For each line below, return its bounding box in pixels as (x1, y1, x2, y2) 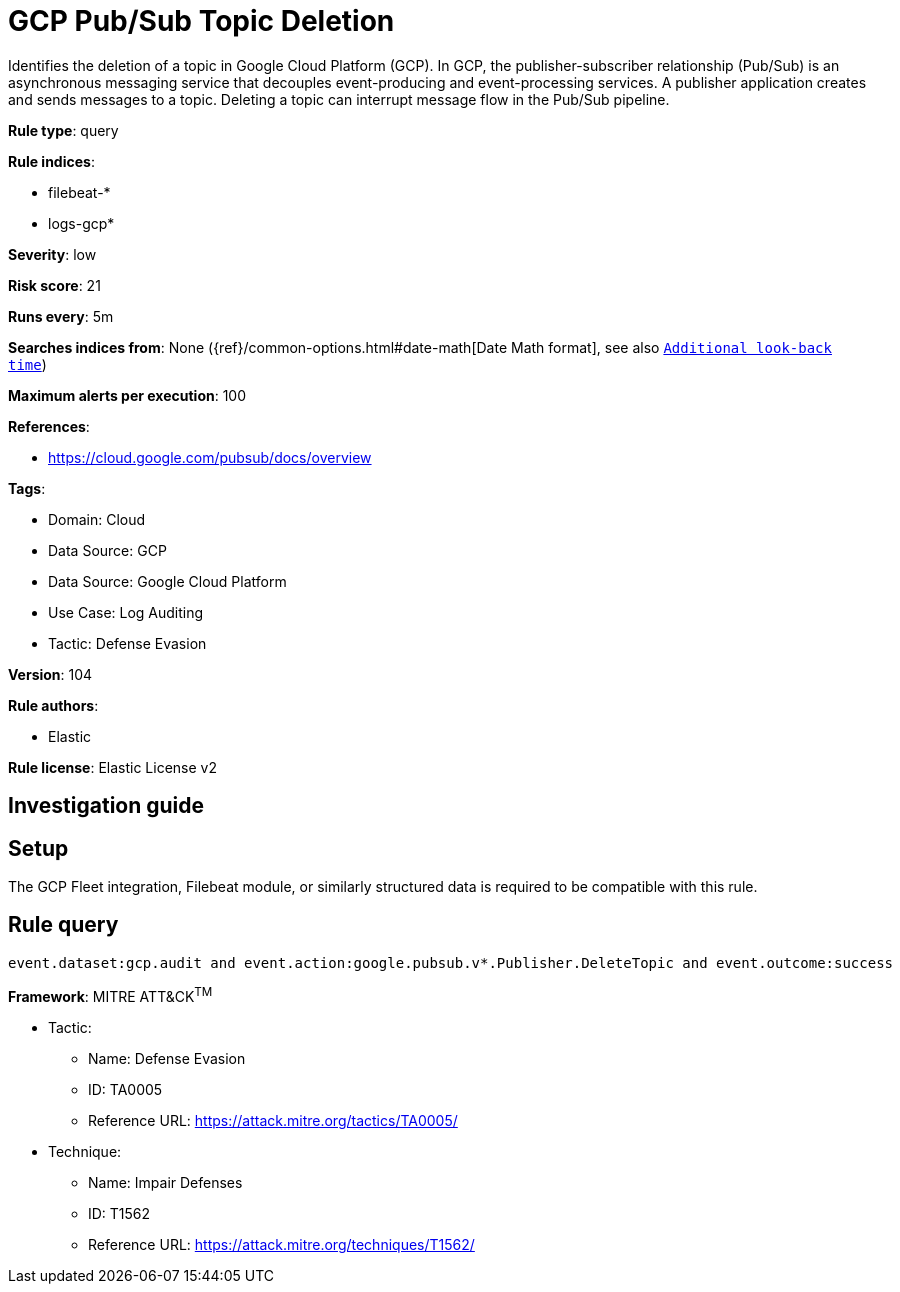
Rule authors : (8, 696, 99, 714)
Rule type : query (8, 121, 119, 139)
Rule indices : (8, 152, 95, 170)
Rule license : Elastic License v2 (8, 758, 217, 776)
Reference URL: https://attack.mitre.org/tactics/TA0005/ (88, 1111, 458, 1129)
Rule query (8, 912, 119, 938)
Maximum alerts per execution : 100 (8, 386, 247, 404)
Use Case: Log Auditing (48, 603, 204, 621)
